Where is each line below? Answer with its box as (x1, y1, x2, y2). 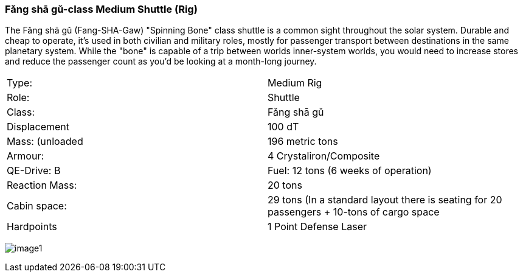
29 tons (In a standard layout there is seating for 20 (268, 194, 502, 206)
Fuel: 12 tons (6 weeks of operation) (268, 164, 432, 177)
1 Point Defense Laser (268, 220, 367, 233)
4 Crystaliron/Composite (268, 150, 380, 163)
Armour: (7, 150, 44, 163)
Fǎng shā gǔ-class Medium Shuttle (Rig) (5, 3, 198, 15)
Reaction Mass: (7, 179, 77, 192)
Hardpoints (7, 220, 57, 233)
